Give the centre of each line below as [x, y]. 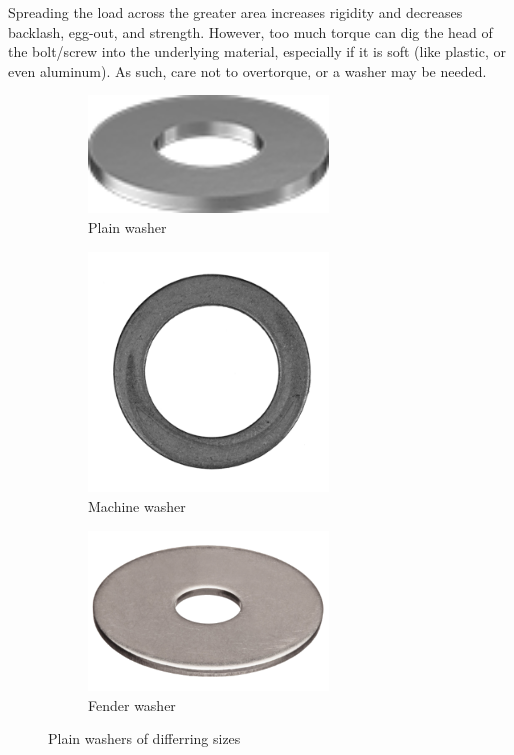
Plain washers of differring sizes [144, 738]
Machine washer [137, 505]
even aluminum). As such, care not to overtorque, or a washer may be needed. [247, 70]
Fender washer [132, 704]
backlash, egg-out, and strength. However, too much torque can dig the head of [250, 31]
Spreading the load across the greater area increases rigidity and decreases [235, 12]
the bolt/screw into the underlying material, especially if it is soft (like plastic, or [257, 51]
